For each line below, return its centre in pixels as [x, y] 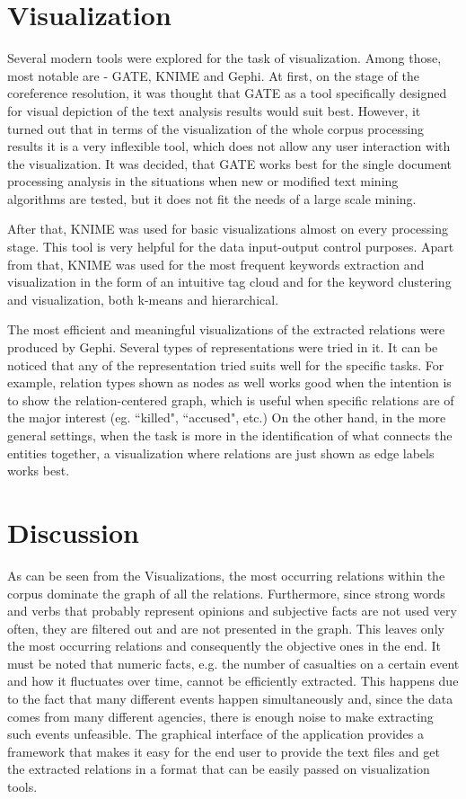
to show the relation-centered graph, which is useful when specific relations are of [231, 399]
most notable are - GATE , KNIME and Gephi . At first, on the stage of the [214, 75]
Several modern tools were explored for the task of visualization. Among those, [224, 58]
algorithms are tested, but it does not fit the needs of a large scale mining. [212, 198]
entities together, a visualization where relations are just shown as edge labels [221, 453]
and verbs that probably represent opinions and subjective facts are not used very [232, 611]
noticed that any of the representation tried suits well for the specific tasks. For [226, 364]
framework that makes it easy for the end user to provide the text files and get [224, 751]
